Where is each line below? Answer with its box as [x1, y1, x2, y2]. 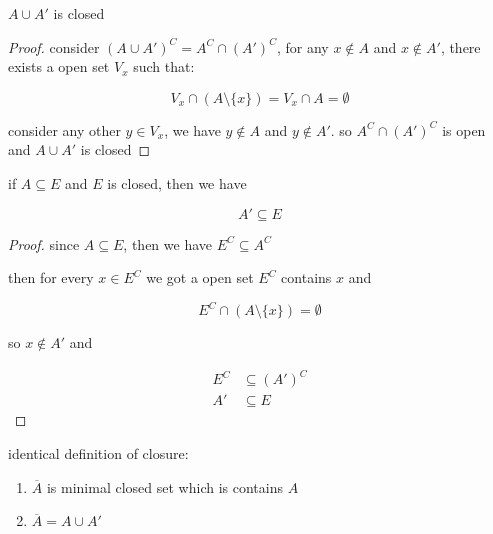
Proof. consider [8, 36, 100, 57]
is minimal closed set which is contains [46, 476, 283, 497]
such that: [133, 56, 195, 77]
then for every [8, 267, 94, 288]
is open [442, 119, 486, 140]
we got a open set [146, 267, 254, 288]
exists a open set [8, 56, 110, 77]
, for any [276, 36, 329, 57]
